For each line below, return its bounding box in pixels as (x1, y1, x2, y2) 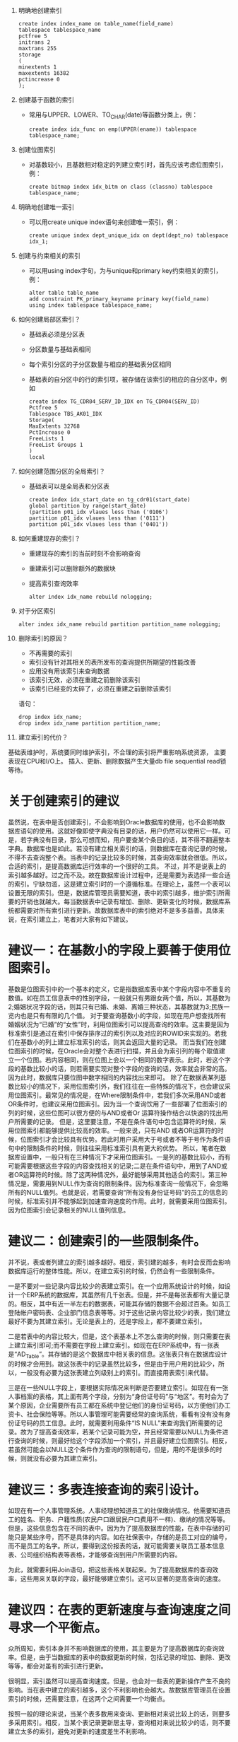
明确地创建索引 (18, 6, 62, 14)
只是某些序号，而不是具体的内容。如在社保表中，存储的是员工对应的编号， (13, 1533, 231, 1541)
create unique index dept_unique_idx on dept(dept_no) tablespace (28, 232, 229, 239)
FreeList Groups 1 (28, 441, 83, 448)
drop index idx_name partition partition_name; (18, 720, 161, 727)
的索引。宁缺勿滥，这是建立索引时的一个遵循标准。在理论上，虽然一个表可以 (8, 879, 231, 888)
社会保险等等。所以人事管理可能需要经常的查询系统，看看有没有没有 (26, 1410, 225, 1419)
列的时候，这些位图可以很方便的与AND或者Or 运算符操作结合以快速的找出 (8, 1109, 222, 1117)
